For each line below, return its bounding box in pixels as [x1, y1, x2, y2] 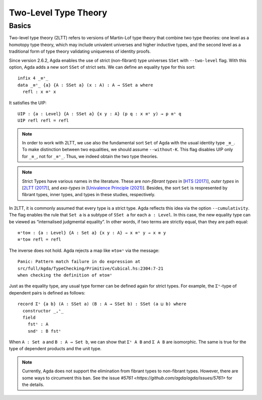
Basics [9, 21, 32, 30]
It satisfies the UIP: [9, 100, 47, 106]
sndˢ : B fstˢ [27, 328, 62, 334]
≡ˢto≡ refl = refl [17, 237, 62, 242]
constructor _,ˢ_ [22, 308, 64, 313]
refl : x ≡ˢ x [22, 89, 56, 94]
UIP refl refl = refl [17, 118, 69, 123]
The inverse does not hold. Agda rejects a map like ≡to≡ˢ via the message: [9, 247, 160, 253]
